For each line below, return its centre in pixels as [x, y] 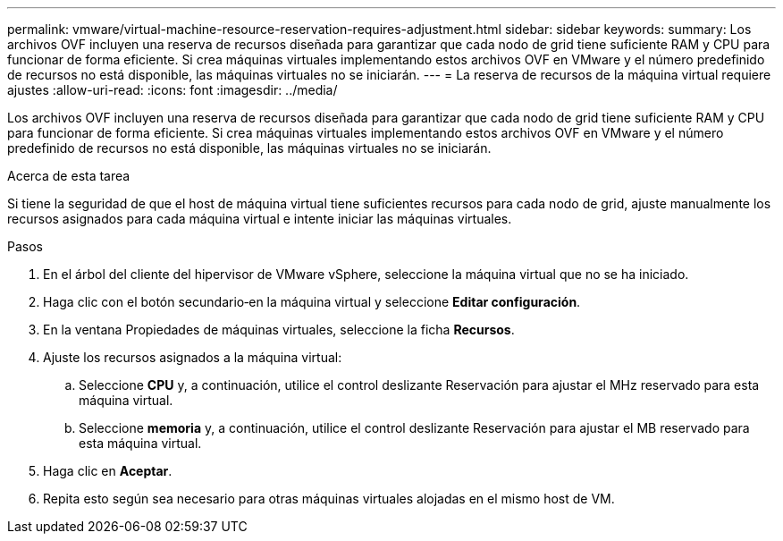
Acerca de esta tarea [69, 176]
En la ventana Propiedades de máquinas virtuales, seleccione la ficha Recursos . [279, 330]
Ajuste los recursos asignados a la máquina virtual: [193, 357]
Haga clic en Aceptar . [108, 471]
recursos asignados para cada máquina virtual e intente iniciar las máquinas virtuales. [260, 219]
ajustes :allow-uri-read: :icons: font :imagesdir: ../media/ [173, 90]
